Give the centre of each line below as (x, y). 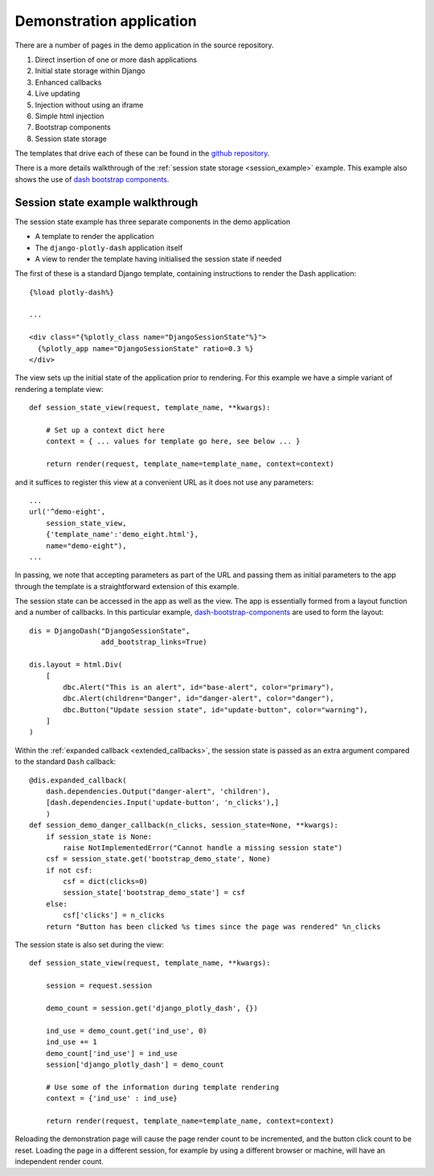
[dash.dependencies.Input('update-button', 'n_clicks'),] (162, 803)
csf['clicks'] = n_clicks (114, 915)
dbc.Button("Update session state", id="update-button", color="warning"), (216, 710)
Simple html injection (70, 116)
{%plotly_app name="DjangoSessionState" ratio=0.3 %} (145, 349)
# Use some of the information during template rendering (162, 1087)
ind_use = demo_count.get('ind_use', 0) (127, 1031)
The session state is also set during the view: (90, 945)
